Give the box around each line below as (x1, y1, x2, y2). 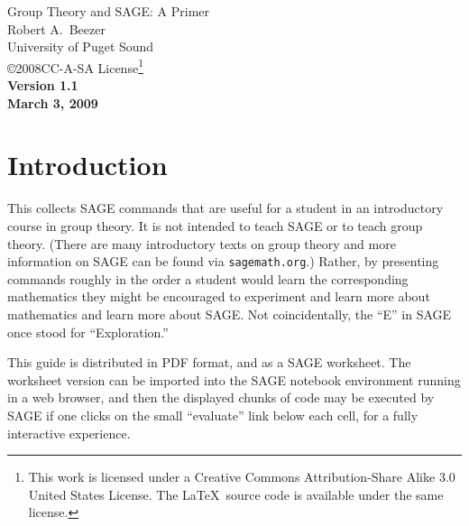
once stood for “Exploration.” (7, 322, 169, 341)
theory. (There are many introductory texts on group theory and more (7, 234, 396, 253)
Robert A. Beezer (7, 19, 106, 38)
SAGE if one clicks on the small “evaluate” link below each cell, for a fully (7, 405, 418, 424)
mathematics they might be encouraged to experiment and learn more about (7, 287, 430, 306)
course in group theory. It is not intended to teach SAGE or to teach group (7, 216, 423, 235)
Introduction (7, 146, 168, 183)
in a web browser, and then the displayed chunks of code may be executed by (7, 388, 435, 407)
